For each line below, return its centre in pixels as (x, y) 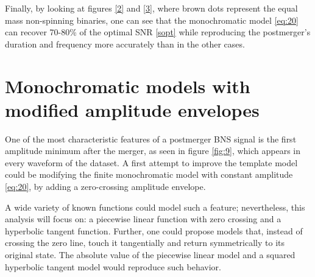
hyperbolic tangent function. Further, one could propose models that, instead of (154, 230)
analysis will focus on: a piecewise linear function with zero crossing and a (143, 219)
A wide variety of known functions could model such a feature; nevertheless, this (155, 207)
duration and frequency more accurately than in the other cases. (125, 44)
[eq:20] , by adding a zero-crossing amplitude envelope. (105, 187)
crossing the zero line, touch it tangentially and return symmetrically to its (145, 243)
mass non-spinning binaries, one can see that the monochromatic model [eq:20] (152, 20)
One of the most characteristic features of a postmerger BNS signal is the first (151, 138)
